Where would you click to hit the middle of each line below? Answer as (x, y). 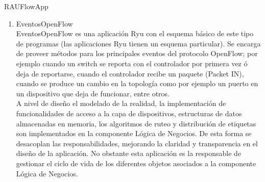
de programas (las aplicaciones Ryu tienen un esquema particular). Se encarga (138, 43)
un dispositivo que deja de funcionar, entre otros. (93, 93)
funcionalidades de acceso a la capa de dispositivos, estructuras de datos (129, 113)
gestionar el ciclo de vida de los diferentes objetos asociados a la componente (136, 163)
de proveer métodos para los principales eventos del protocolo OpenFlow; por (137, 53)
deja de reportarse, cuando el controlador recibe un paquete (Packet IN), (130, 73)
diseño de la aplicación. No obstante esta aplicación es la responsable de (129, 153)
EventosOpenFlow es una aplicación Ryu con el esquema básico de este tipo (135, 33)
